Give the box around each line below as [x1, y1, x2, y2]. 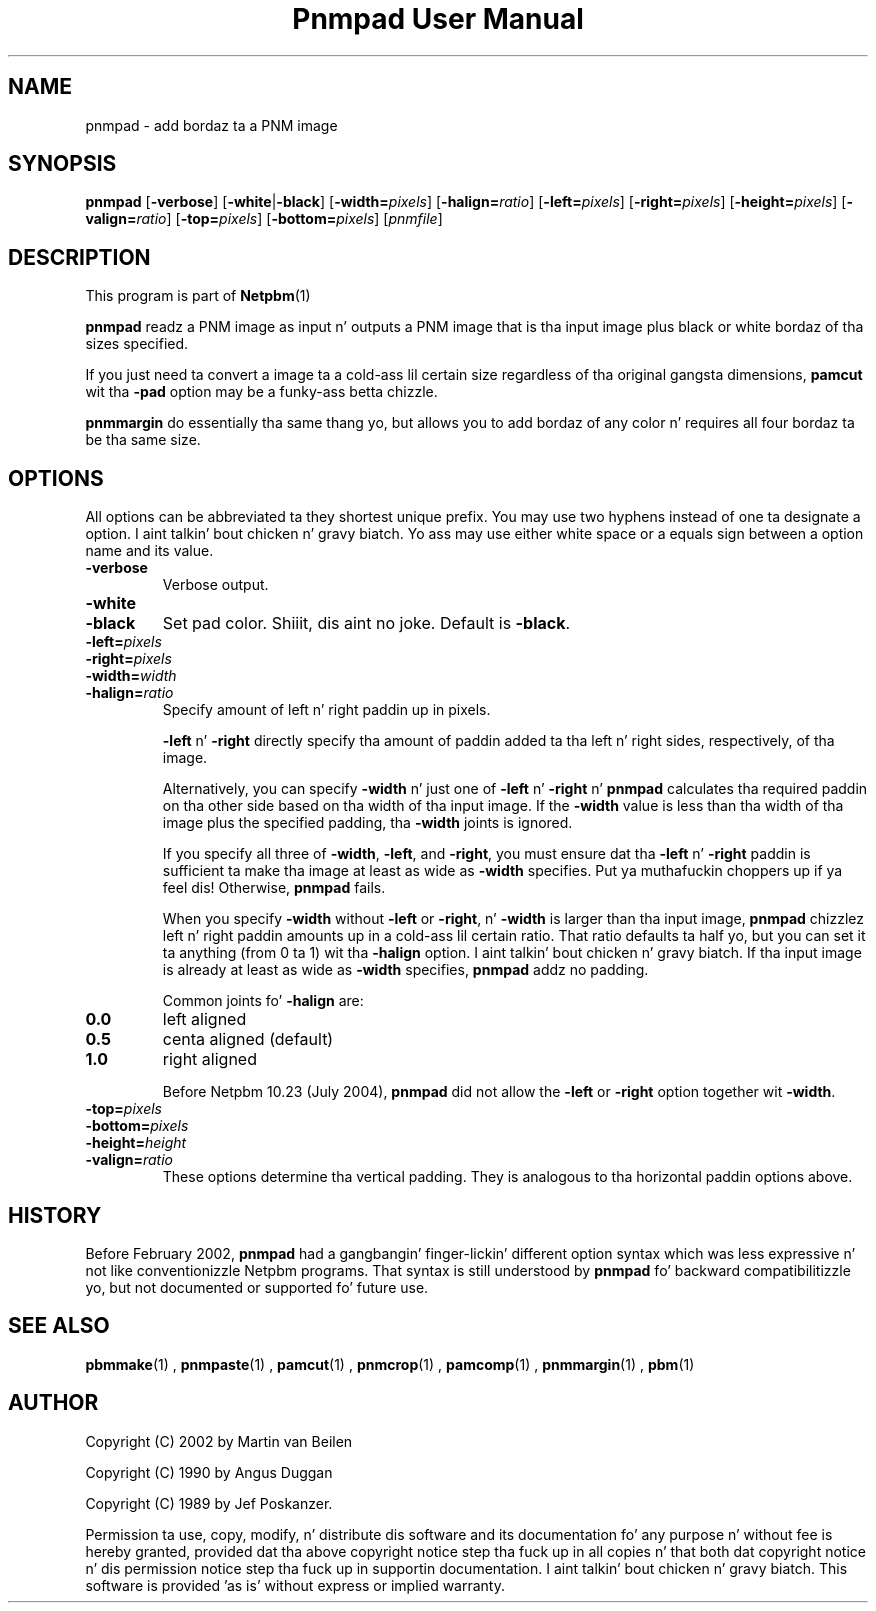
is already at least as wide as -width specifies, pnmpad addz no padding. [162, 961, 649, 979]
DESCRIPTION [8, 244, 151, 270]
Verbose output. [162, 576, 269, 594]
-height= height [85, 1134, 187, 1152]
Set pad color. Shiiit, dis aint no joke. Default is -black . [162, 613, 571, 634]
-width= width [85, 667, 177, 685]
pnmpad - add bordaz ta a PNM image [85, 116, 338, 134]
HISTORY [8, 1202, 102, 1228]
